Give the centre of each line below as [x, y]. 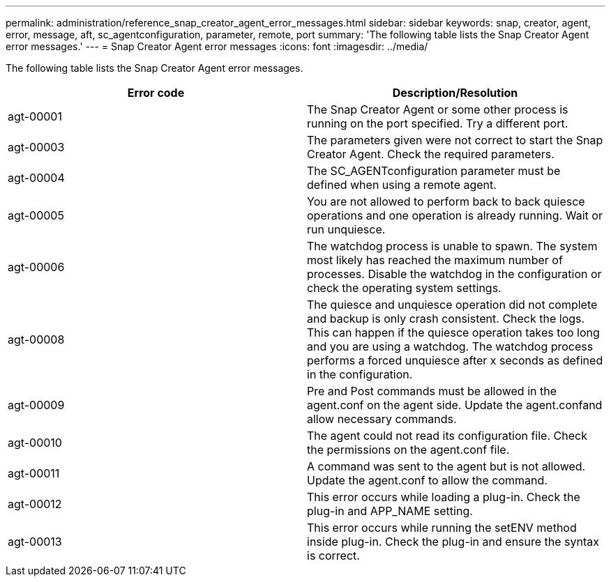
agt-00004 [36, 178]
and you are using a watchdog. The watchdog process [450, 346]
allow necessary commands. [382, 419]
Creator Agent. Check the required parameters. [431, 154]
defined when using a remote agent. [402, 185]
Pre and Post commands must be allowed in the [432, 391]
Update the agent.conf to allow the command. [427, 480]
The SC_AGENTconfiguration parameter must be [434, 171]
